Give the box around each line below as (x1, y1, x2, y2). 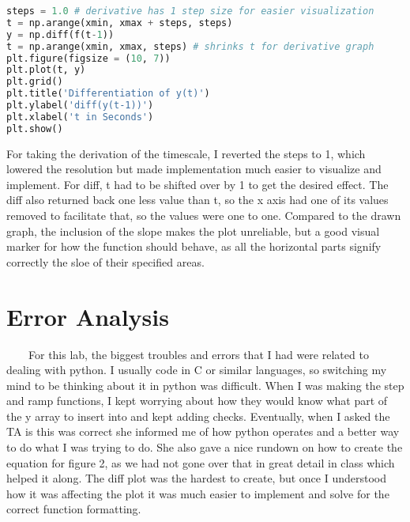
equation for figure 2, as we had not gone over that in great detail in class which (6, 454, 395, 471)
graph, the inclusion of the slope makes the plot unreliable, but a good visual (6, 222, 380, 239)
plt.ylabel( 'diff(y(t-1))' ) (6, 100, 154, 111)
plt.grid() (6, 76, 63, 88)
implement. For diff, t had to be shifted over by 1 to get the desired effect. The (6, 176, 389, 192)
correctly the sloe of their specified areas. (6, 253, 205, 270)
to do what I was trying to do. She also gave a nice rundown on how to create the (6, 439, 403, 456)
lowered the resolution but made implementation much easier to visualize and (6, 161, 382, 177)
